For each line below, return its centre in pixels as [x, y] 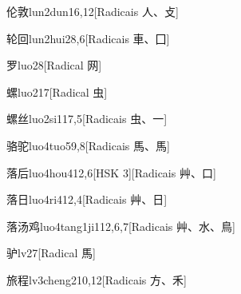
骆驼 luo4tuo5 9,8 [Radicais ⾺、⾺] [88, 145]
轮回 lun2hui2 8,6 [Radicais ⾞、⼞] [88, 38]
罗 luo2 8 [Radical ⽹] [54, 65]
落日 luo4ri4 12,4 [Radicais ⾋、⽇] [87, 199]
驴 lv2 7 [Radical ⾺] [51, 253]
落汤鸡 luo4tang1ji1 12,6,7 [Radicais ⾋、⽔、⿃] [121, 226]
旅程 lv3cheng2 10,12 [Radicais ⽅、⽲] [97, 279]
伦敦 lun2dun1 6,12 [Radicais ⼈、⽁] [93, 11]
